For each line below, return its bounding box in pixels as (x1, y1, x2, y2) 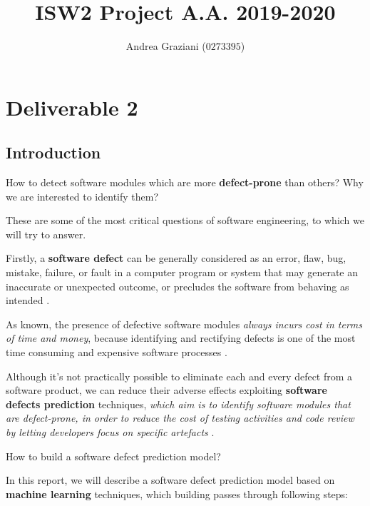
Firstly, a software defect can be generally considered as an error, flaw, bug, (6, 251, 346, 265)
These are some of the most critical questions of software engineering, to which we (6, 213, 364, 228)
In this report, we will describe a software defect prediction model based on (6, 472, 335, 487)
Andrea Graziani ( (125, 39, 206, 54)
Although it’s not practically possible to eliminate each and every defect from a (6, 368, 353, 383)
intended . (6, 293, 50, 308)
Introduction (6, 141, 101, 163)
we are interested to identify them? (6, 188, 159, 203)
